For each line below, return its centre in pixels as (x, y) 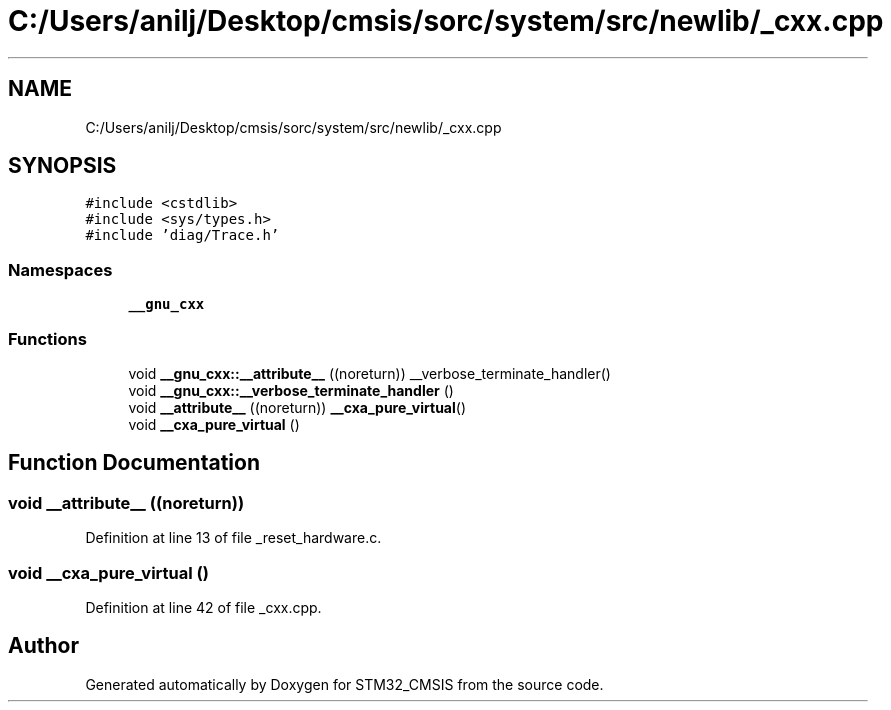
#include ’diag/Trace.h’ (182, 235)
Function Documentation (134, 463)
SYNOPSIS (62, 166)
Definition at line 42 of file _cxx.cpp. (203, 607)
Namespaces (60, 269)
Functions (47, 338)
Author (43, 646)
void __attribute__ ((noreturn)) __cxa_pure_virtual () (297, 407)
